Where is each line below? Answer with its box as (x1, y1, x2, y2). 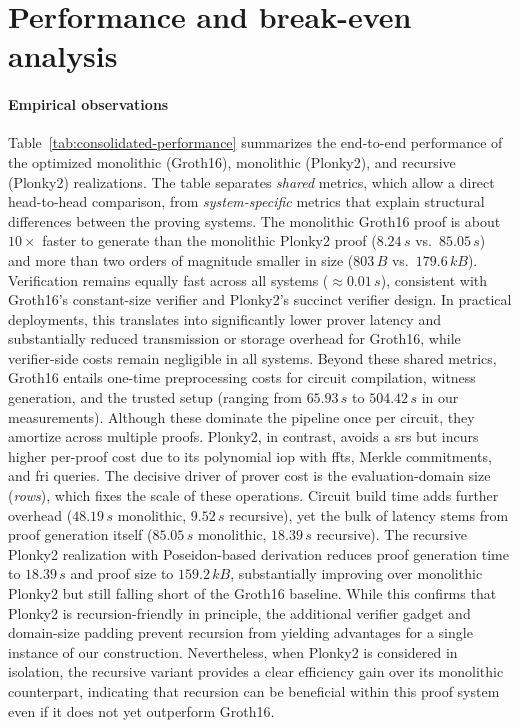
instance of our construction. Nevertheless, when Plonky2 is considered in (8, 641, 458, 662)
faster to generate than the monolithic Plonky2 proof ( (42, 230, 377, 251)
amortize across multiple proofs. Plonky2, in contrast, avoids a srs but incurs (8, 426, 479, 447)
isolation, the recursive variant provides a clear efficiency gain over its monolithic (8, 661, 504, 682)
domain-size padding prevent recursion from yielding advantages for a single (8, 622, 473, 643)
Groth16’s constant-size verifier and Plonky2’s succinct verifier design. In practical (8, 289, 512, 310)
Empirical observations (8, 94, 169, 115)
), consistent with (380, 269, 488, 290)
